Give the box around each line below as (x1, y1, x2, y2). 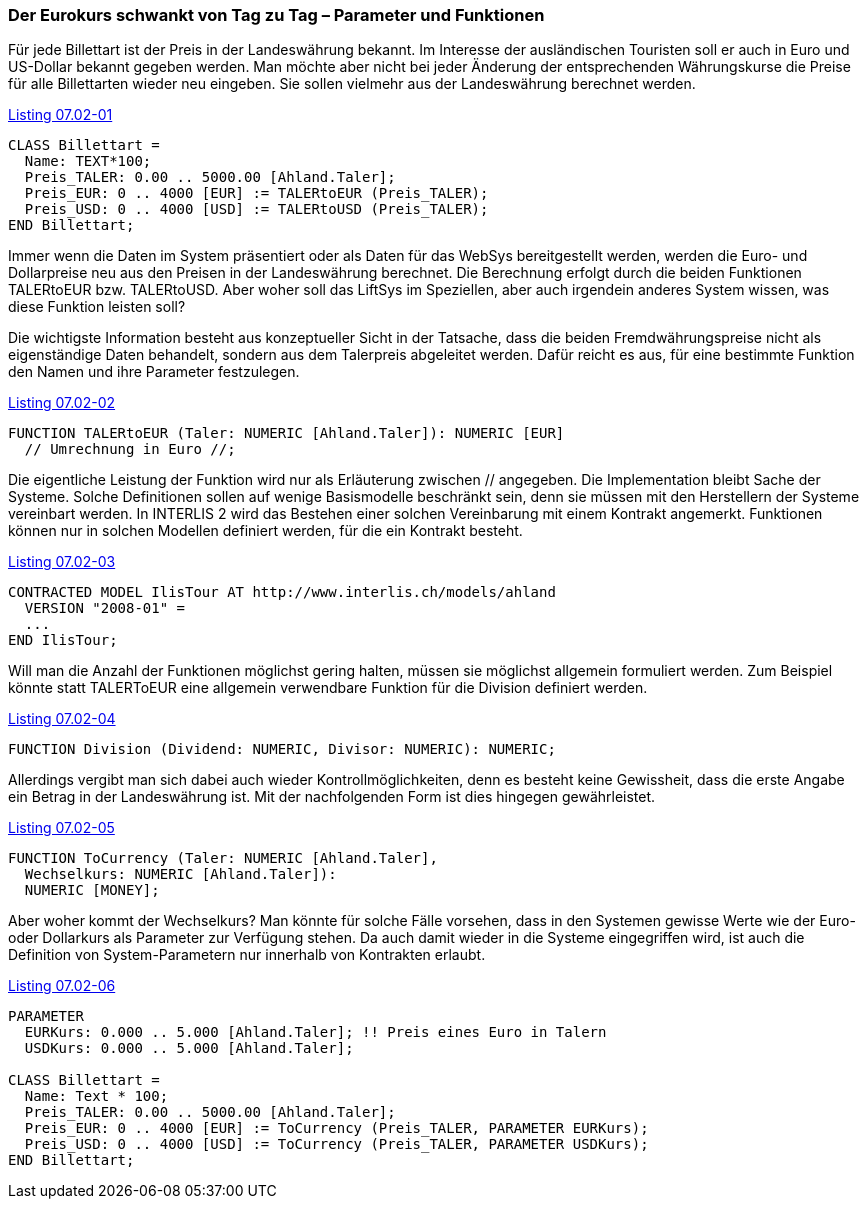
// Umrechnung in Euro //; (24, 441, 236, 458)
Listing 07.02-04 (8, 710, 116, 728)
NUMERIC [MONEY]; (24, 882, 160, 899)
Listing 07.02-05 (8, 819, 115, 837)
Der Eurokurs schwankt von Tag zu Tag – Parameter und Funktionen (8, 5, 545, 25)
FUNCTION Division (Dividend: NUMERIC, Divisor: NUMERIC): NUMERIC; (8, 741, 556, 758)
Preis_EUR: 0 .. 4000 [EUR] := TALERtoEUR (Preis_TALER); (24, 185, 489, 202)
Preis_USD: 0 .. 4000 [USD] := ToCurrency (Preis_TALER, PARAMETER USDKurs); (24, 1136, 649, 1153)
